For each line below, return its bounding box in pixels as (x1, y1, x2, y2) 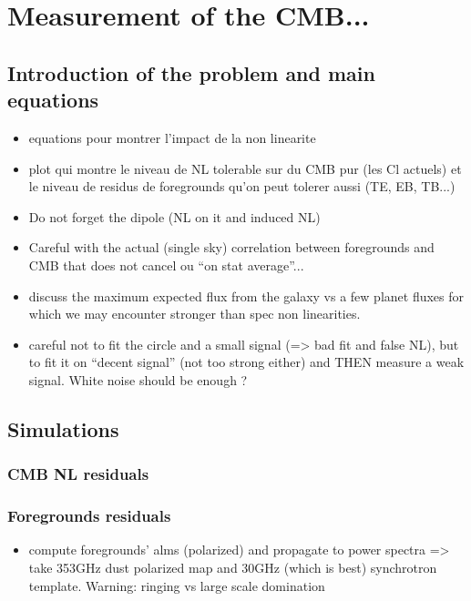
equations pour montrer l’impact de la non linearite (28, 127, 316, 147)
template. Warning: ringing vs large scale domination (28, 576, 325, 595)
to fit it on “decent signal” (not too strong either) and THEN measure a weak (28, 352, 465, 372)
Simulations (7, 414, 119, 443)
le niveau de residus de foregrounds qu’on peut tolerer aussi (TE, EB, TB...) (28, 177, 456, 196)
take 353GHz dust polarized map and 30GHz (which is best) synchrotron (28, 557, 437, 576)
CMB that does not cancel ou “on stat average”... (28, 255, 304, 274)
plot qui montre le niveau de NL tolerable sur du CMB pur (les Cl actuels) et (28, 158, 462, 178)
